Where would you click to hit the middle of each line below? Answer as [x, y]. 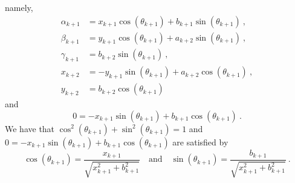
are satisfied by [200, 141]
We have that [30, 128]
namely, [19, 7]
